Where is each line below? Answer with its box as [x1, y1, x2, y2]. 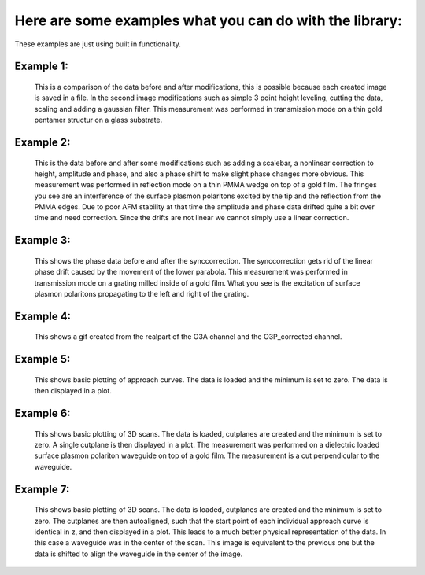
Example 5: [14, 352, 71, 366]
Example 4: [14, 309, 71, 323]
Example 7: [14, 482, 70, 496]
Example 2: [14, 135, 71, 149]
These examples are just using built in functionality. [14, 39, 181, 49]
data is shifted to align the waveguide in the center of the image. [34, 549, 243, 558]
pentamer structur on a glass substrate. [34, 115, 163, 125]
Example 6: [14, 407, 71, 420]
